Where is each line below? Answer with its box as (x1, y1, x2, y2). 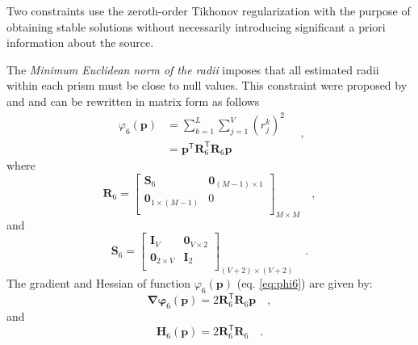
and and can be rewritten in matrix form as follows (6, 92, 260, 109)
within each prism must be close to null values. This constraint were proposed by (6, 77, 408, 94)
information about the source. (6, 34, 154, 51)
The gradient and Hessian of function (6, 275, 191, 292)
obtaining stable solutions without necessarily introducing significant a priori (6, 18, 386, 35)
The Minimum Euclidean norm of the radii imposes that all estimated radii (6, 61, 379, 78)
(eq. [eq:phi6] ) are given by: (236, 275, 373, 292)
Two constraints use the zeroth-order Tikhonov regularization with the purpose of (6, 2, 411, 19)
